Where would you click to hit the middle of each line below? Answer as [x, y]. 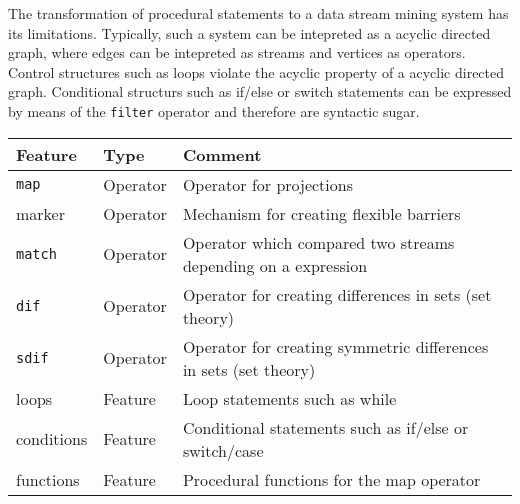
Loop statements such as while [289, 398]
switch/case [223, 450]
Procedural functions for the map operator [331, 479]
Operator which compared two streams [318, 242]
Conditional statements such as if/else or [325, 427]
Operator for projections [267, 184]
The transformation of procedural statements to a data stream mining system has [258, 13]
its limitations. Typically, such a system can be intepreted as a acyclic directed [249, 32]
